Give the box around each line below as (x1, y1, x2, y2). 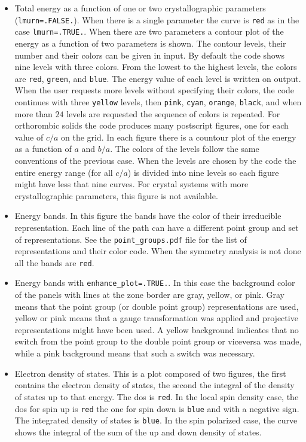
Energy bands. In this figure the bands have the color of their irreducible (14, 209, 281, 222)
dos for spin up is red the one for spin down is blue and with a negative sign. (14, 402, 299, 414)
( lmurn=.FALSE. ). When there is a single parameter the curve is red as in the (14, 13, 299, 26)
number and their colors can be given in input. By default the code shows (14, 48, 285, 61)
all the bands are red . (14, 256, 94, 269)
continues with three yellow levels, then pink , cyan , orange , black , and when (14, 95, 302, 108)
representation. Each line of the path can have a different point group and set (14, 221, 299, 233)
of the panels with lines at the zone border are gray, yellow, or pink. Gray (14, 288, 285, 301)
